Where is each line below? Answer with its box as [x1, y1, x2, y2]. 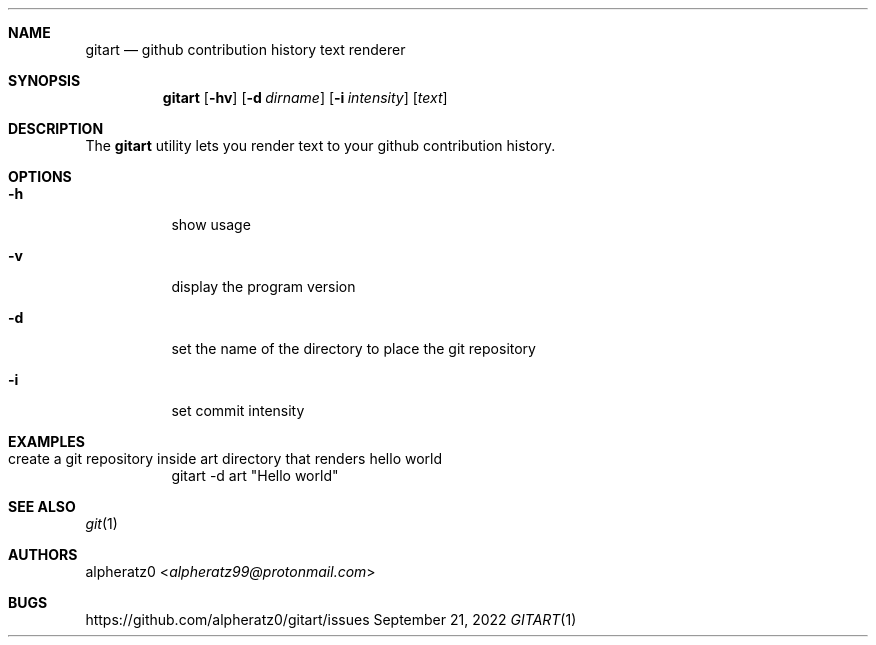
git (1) [85, 515, 118, 532]
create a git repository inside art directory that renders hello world [8, 450, 443, 467]
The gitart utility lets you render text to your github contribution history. [85, 137, 556, 154]
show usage [171, 216, 251, 233]
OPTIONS [8, 168, 72, 185]
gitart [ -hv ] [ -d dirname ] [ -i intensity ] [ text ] [162, 89, 448, 106]
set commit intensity [171, 402, 305, 419]
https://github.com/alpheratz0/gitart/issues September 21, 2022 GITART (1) [85, 611, 577, 628]
